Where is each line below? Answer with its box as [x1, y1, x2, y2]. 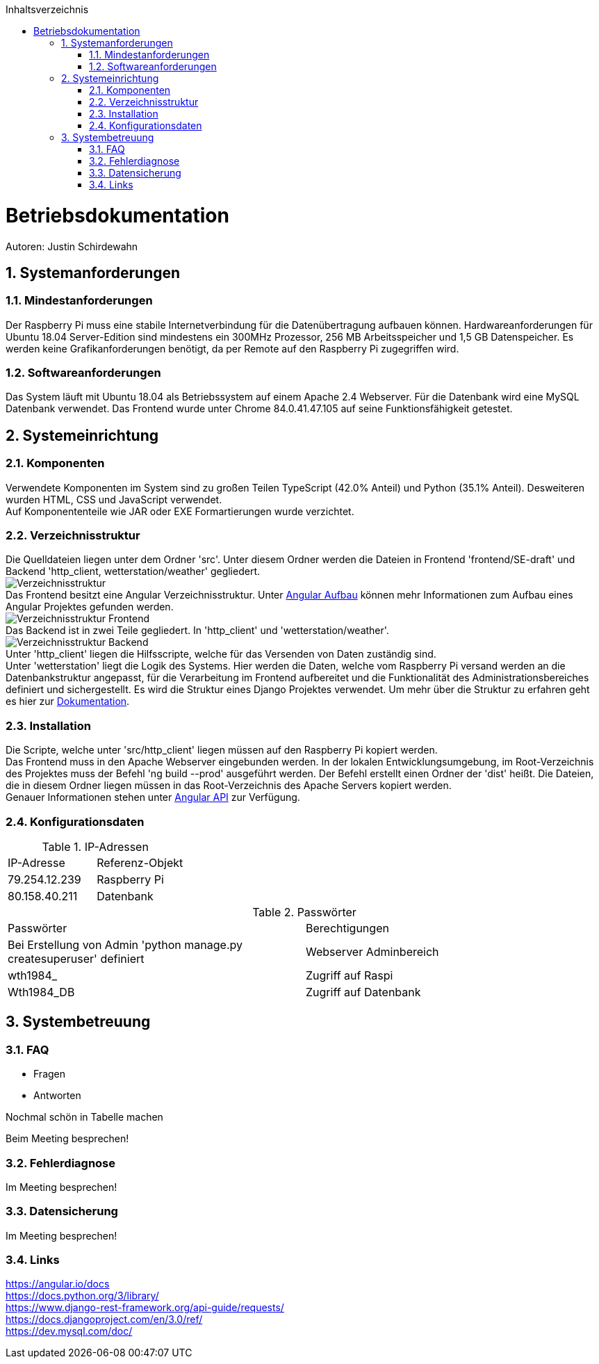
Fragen [33, 1068, 66, 1080]
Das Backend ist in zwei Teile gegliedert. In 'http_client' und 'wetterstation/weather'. [6, 624, 389, 637]
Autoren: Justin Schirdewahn [6, 240, 138, 252]
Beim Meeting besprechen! [6, 1132, 129, 1145]
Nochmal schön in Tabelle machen [6, 1111, 163, 1123]
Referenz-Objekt [97, 855, 183, 870]
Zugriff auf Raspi [306, 968, 393, 982]
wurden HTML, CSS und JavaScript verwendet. [6, 493, 222, 505]
